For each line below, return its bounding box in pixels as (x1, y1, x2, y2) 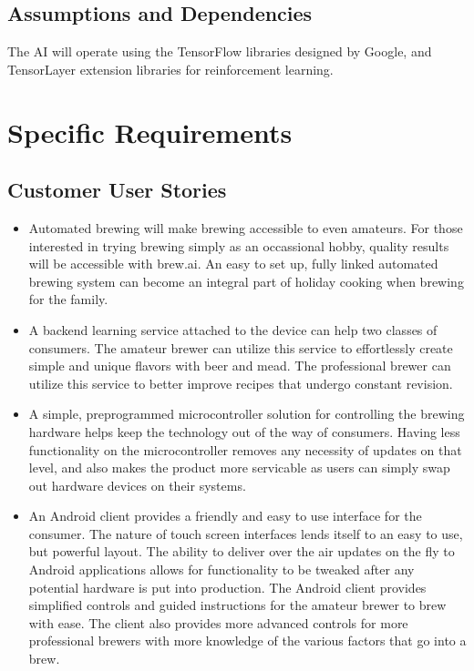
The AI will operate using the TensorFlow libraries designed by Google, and (7, 42, 432, 61)
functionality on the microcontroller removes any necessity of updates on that (28, 440, 462, 459)
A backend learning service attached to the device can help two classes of (28, 320, 438, 339)
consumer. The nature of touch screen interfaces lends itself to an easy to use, (28, 524, 463, 543)
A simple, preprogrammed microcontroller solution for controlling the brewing (28, 404, 465, 423)
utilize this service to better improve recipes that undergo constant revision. (28, 373, 453, 392)
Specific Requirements (7, 113, 293, 150)
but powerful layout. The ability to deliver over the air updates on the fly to (28, 542, 455, 561)
